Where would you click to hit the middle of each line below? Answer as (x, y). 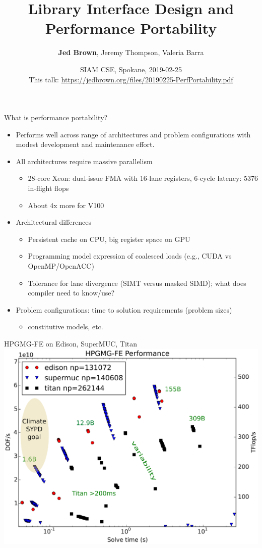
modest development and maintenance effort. (85, 144)
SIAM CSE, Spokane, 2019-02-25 (131, 69)
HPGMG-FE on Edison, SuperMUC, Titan (71, 343)
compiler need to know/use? (71, 293)
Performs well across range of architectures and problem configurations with (133, 134)
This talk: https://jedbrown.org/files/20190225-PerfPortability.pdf (131, 79)
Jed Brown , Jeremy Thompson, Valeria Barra (131, 52)
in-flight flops (48, 188)
